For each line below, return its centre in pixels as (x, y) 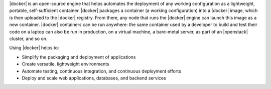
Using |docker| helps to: (34, 48)
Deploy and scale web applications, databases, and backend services (94, 78)
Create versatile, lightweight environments (66, 64)
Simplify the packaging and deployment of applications (79, 57)
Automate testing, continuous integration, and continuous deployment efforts (102, 71)
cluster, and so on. (28, 38)
